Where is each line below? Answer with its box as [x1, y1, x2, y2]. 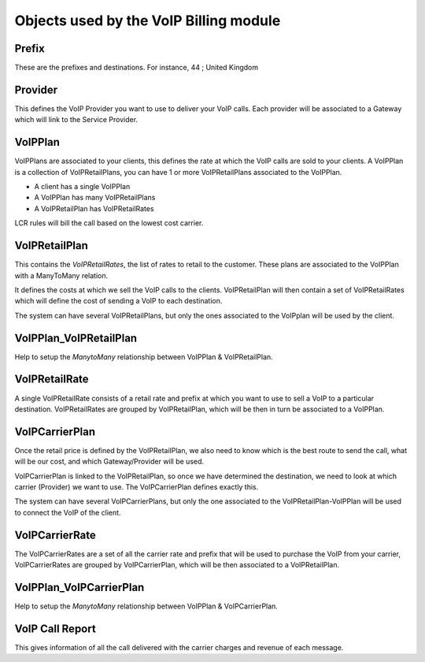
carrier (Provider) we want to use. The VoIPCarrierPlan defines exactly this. [14, 482, 259, 492]
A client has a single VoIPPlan [34, 182, 131, 192]
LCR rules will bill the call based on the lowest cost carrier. [14, 218, 204, 228]
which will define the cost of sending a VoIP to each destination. [14, 296, 223, 306]
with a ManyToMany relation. [14, 270, 109, 280]
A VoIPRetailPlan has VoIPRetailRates [34, 203, 154, 213]
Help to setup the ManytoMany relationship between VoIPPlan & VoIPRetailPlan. [14, 351, 273, 362]
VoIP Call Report [14, 622, 96, 635]
